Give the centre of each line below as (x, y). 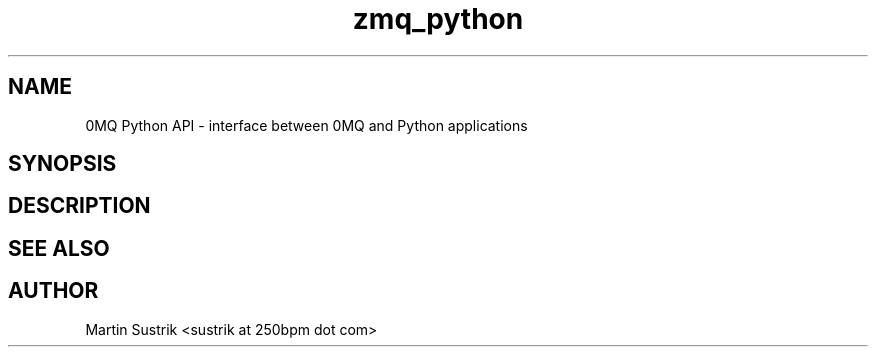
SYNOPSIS (62, 164)
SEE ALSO (59, 248)
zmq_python (438, 19)
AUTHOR (53, 291)
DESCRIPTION (79, 206)
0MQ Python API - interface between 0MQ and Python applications (306, 125)
